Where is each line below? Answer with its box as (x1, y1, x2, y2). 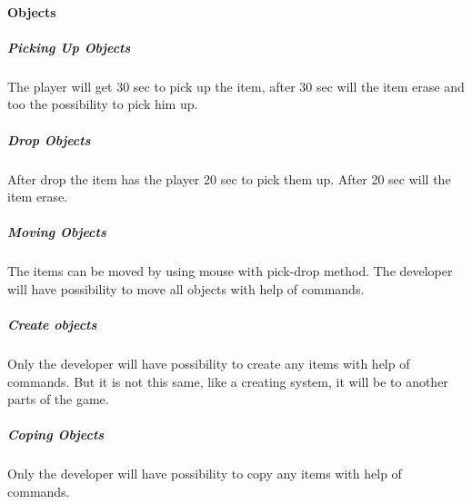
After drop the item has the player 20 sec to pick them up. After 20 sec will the (7, 169, 451, 188)
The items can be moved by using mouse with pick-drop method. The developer (7, 262, 453, 281)
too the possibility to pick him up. (7, 94, 198, 114)
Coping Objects (7, 425, 105, 444)
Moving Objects (7, 222, 106, 242)
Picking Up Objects (7, 37, 131, 56)
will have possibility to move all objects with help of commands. (7, 279, 365, 298)
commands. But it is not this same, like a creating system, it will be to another (7, 371, 448, 390)
